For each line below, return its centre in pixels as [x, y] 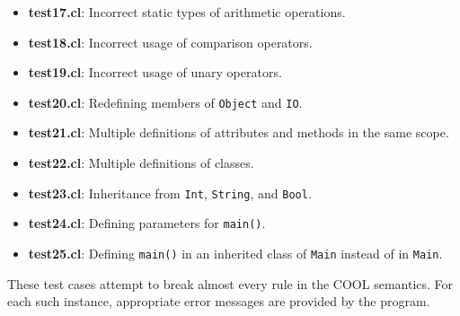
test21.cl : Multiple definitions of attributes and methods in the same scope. [239, 132]
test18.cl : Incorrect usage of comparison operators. [170, 42]
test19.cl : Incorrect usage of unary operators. [155, 72]
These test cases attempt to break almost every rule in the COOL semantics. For [230, 283]
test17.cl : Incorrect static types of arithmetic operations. [187, 12]
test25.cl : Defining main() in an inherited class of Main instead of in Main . [235, 253]
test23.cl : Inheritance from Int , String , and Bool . [170, 193]
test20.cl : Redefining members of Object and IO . [165, 102]
